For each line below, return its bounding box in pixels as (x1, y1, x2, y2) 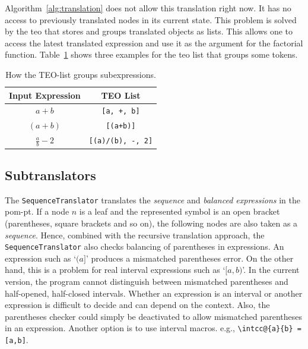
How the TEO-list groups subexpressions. (5, 68, 156, 80)
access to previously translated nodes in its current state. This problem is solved (5, 13, 297, 26)
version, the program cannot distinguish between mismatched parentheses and (5, 275, 288, 288)
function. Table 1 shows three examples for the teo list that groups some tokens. (5, 48, 298, 61)
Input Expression (9, 89, 81, 101)
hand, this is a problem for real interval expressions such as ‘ (5, 263, 226, 276)
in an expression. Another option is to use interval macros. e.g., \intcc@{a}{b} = (5, 322, 301, 334)
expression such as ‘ (5, 251, 77, 264)
